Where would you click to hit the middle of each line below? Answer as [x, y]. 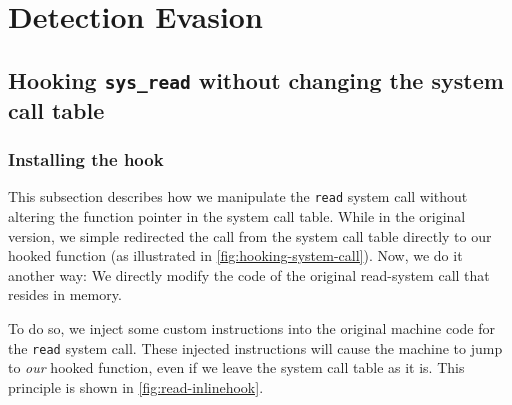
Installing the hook [86, 159]
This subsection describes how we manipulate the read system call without [238, 196]
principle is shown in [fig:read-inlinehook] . [136, 386]
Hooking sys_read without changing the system [256, 79]
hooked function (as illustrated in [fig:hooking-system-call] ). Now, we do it [235, 255]
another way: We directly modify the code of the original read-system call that [249, 274]
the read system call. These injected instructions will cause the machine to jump [255, 347]
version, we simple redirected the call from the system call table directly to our [250, 235]
